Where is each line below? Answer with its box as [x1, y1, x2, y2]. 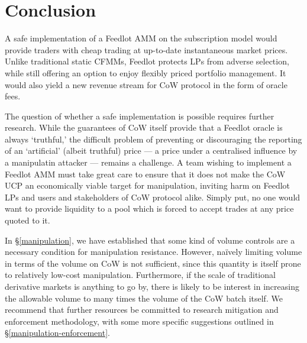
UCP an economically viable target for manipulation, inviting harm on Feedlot [5, 179, 290, 192]
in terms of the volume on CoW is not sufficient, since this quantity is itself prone [5, 257, 301, 269]
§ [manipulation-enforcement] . [5, 326, 110, 339]
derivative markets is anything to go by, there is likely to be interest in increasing [5, 280, 299, 292]
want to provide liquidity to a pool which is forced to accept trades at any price [5, 202, 294, 215]
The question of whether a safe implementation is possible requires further [5, 109, 274, 122]
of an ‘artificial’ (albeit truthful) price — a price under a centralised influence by [5, 144, 298, 157]
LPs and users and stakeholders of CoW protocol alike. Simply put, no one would [5, 190, 300, 203]
